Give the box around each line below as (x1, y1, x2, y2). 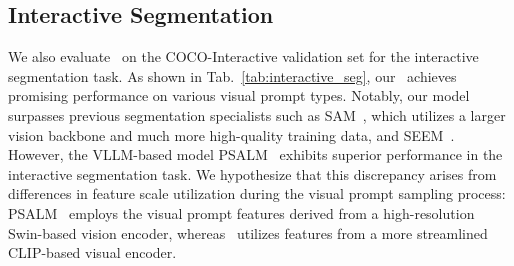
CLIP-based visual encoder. (8, 242, 177, 263)
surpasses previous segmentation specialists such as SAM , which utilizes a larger (8, 104, 506, 125)
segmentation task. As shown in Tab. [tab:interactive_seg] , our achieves (8, 65, 457, 86)
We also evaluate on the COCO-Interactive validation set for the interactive (8, 46, 479, 67)
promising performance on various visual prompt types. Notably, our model (8, 85, 470, 106)
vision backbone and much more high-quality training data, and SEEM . (8, 124, 455, 145)
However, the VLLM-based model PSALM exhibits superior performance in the (8, 144, 503, 165)
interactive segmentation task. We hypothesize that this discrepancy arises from (8, 163, 497, 184)
